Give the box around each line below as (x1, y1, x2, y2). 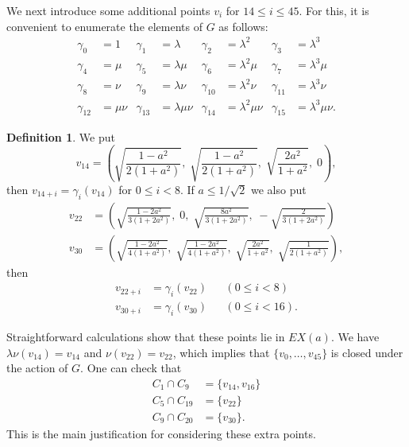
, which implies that (172, 344, 270, 360)
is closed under (330, 344, 403, 360)
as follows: (218, 17, 268, 34)
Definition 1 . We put (6, 128, 115, 145)
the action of (6, 360, 68, 376)
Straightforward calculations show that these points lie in (6, 328, 285, 345)
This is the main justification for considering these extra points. (6, 425, 316, 441)
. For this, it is (299, 2, 369, 18)
